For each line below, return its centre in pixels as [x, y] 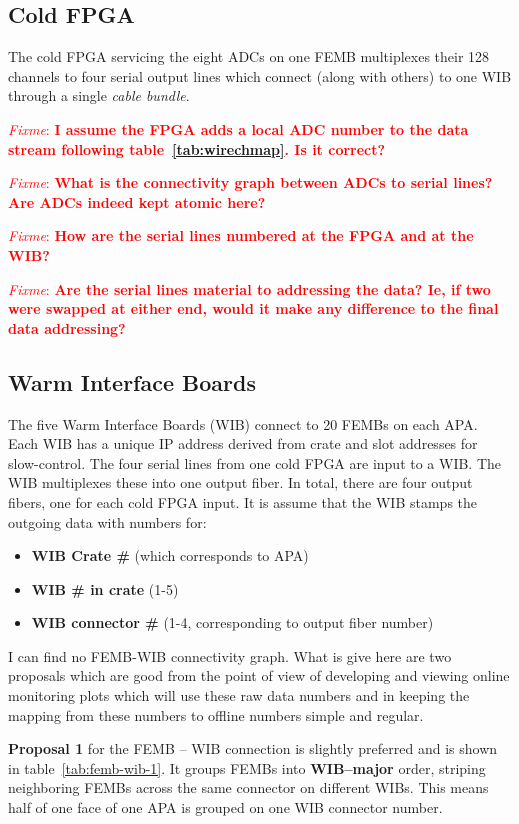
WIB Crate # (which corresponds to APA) [170, 555]
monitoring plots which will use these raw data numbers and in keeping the [239, 695]
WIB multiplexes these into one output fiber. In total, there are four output [240, 482]
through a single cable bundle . [99, 95]
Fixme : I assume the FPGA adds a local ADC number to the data [238, 128]
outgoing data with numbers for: [107, 521]
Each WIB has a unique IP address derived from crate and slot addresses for [243, 443]
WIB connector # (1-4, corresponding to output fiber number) [232, 622]
